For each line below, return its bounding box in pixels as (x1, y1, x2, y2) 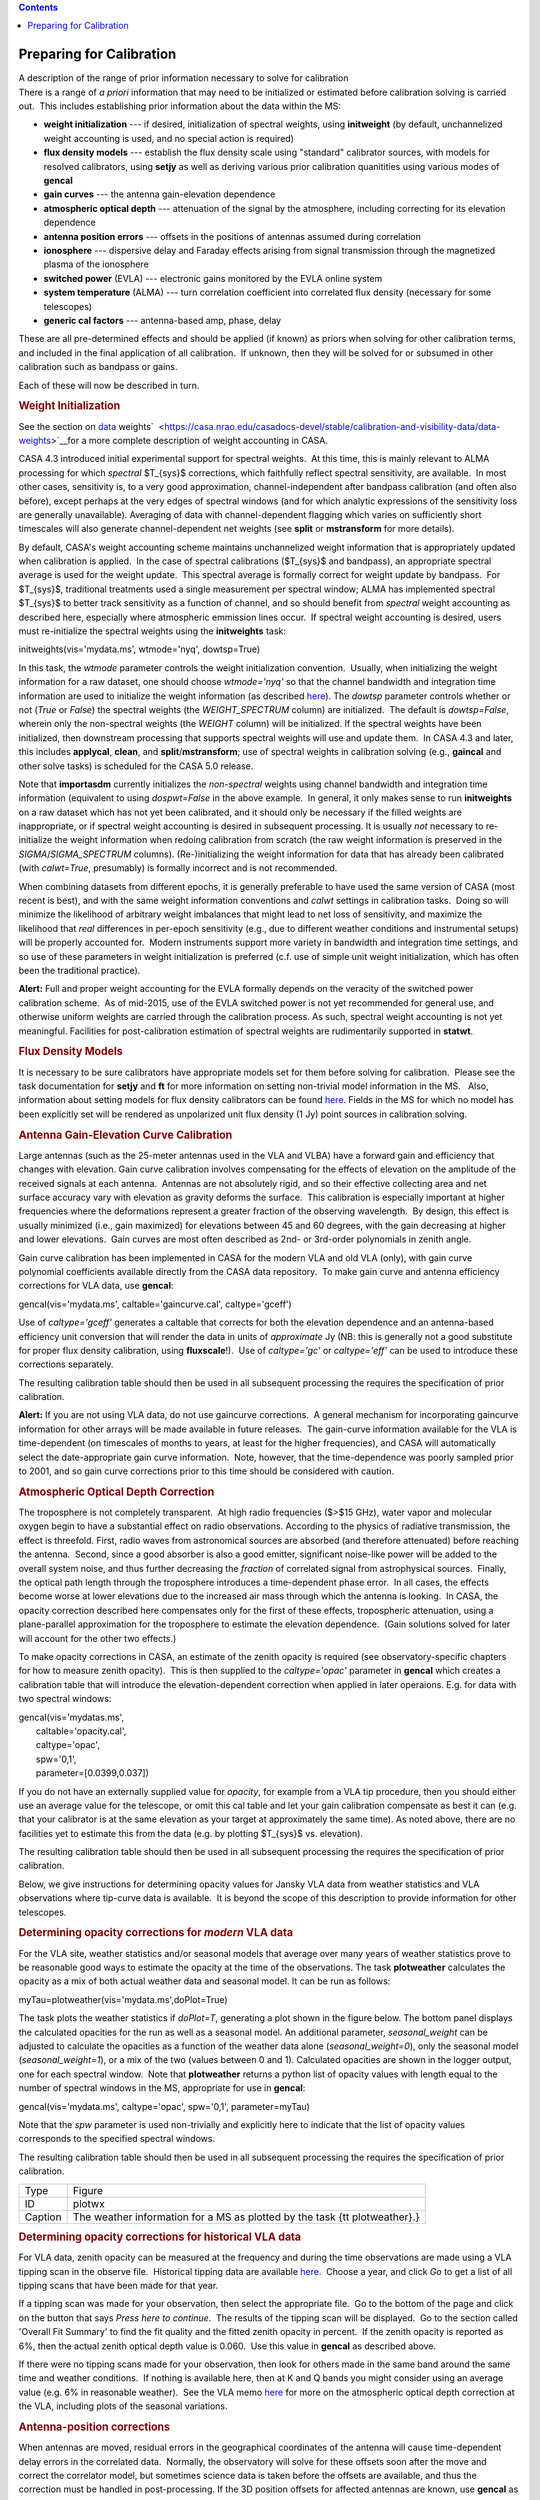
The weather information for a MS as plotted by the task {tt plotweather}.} (72, 2210, 420, 2224)
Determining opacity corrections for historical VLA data (18, 2230, 302, 2244)
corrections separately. (18, 1358, 114, 1370)
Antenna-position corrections (18, 2420, 170, 2434)
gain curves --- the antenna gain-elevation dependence (43, 188, 276, 200)
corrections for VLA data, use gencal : (18, 1280, 174, 1292)
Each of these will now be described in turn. (18, 379, 200, 391)
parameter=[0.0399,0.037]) (35, 1767, 150, 1779)
